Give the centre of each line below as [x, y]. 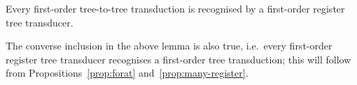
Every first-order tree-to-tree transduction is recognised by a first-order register [175, 8]
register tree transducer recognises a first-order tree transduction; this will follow [178, 59]
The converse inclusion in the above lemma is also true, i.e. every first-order [169, 46]
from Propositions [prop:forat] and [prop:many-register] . [127, 73]
